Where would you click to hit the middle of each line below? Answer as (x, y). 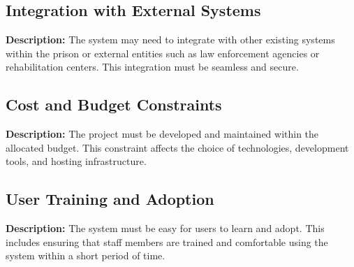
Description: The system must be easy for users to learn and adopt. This (165, 228)
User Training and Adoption (110, 199)
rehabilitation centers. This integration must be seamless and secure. (152, 67)
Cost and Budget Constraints (114, 104)
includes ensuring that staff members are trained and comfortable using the (167, 241)
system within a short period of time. (86, 255)
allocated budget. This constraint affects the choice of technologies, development (177, 147)
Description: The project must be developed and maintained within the (162, 134)
